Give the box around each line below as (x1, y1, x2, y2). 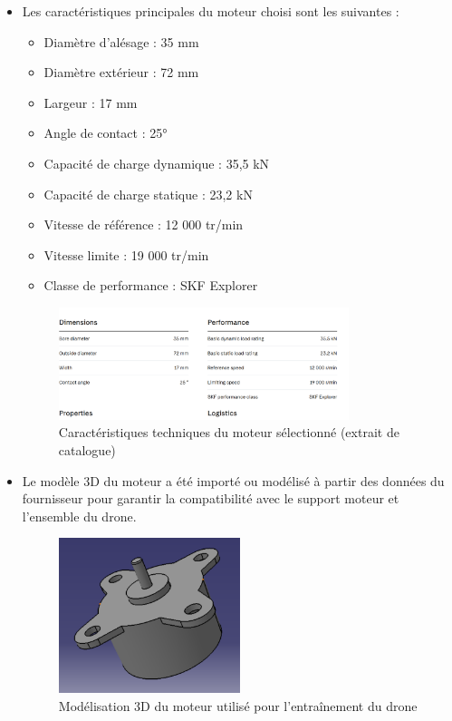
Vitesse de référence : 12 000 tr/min (43, 215, 244, 234)
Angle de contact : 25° (43, 123, 168, 142)
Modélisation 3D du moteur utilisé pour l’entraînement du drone (58, 696, 418, 715)
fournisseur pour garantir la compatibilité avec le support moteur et (22, 489, 399, 508)
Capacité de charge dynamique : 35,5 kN (43, 153, 270, 172)
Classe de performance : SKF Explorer (43, 276, 258, 295)
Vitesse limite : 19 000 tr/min (43, 245, 209, 264)
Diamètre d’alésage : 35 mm (43, 32, 199, 51)
